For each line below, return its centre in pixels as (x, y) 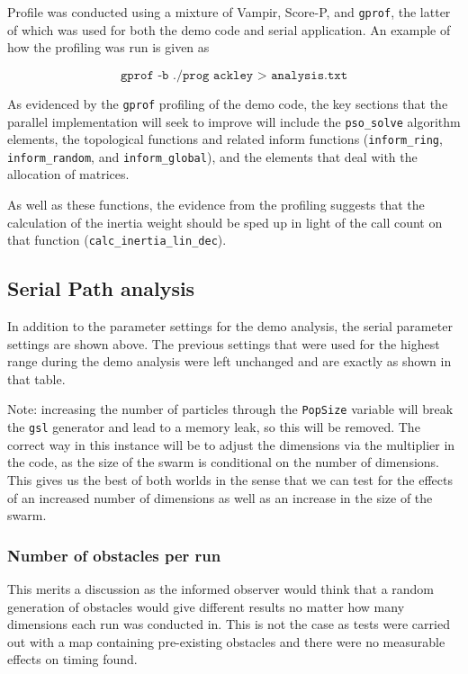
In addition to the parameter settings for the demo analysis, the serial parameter (230, 326)
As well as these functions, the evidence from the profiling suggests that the (216, 205)
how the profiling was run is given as (108, 47)
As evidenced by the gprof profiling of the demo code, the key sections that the (228, 103)
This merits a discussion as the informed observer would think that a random (221, 588)
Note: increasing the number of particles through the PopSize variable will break (230, 409)
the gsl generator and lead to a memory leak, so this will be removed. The (214, 427)
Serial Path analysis (101, 288)
